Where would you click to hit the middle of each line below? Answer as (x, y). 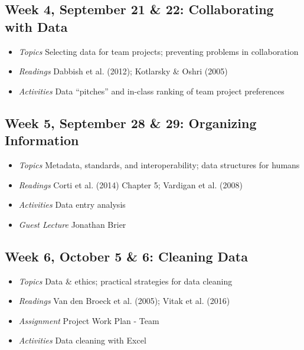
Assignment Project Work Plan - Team (89, 320)
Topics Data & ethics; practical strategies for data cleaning (125, 281)
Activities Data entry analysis (72, 205)
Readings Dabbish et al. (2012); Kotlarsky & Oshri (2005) (123, 71)
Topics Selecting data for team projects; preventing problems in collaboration (158, 51)
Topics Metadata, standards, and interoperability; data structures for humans (159, 164)
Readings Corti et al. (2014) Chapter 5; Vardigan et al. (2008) (130, 184)
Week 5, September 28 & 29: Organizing (131, 122)
